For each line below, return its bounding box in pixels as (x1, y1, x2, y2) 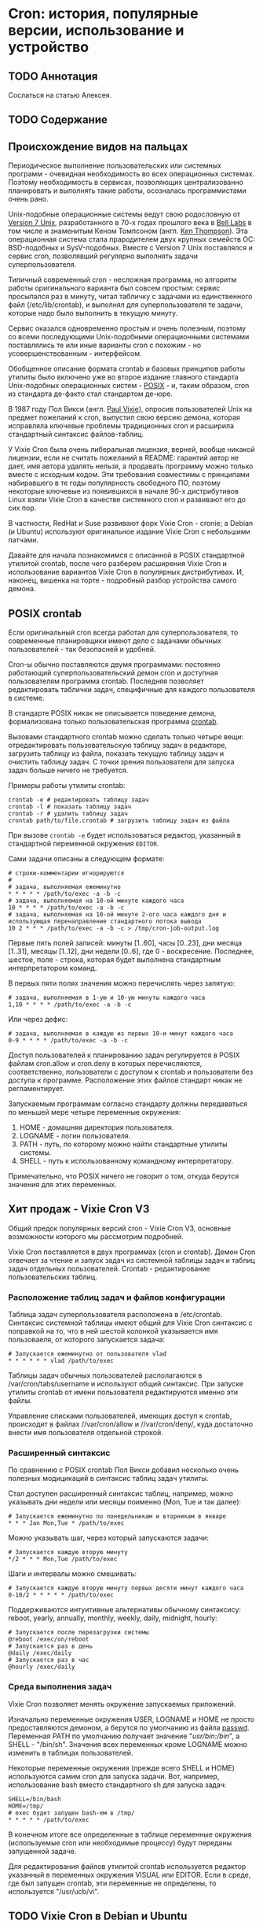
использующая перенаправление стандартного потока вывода (8, 918, 202, 926)
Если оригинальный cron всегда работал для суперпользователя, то (8, 627, 239, 638)
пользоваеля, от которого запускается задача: (8, 1335, 166, 1345)
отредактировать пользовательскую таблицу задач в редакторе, (8, 741, 228, 750)
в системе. (8, 694, 45, 703)
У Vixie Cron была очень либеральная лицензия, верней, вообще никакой (8, 445, 255, 454)
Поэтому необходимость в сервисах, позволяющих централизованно (8, 178, 243, 187)
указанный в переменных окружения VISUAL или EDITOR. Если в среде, (8, 1870, 251, 1879)
